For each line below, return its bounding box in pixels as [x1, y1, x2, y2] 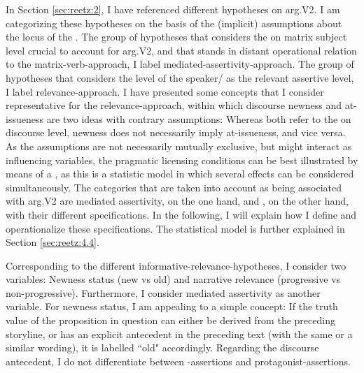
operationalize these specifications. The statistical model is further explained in [6, 221, 345, 235]
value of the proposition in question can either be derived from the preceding [6, 313, 335, 328]
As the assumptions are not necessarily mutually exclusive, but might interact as [6, 138, 352, 153]
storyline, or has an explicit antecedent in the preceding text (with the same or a [6, 326, 353, 341]
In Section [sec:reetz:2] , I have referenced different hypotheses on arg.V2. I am [6, 2, 340, 16]
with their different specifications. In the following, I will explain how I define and [6, 207, 357, 221]
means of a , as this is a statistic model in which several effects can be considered [6, 166, 354, 181]
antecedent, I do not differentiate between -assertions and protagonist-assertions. [6, 353, 351, 368]
